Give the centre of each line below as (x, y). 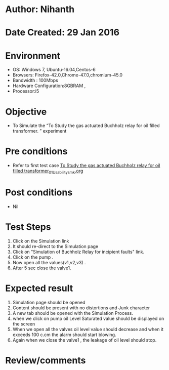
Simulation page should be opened (49, 302)
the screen (24, 324)
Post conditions (39, 193)
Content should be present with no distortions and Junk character (81, 308)
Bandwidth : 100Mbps (35, 80)
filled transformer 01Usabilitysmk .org (48, 172)
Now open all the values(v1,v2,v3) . (49, 262)
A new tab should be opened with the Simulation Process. (73, 313)
